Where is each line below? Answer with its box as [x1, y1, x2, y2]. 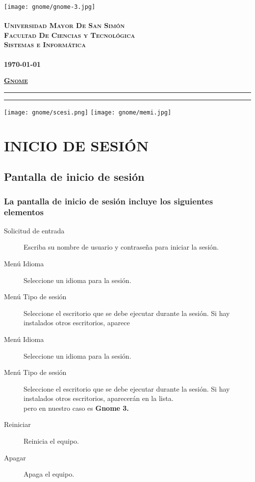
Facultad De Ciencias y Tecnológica [4, 29, 135, 40]
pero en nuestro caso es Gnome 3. [24, 402, 129, 413]
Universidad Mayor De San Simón [4, 20, 125, 30]
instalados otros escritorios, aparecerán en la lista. [24, 393, 174, 403]
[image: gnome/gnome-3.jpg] [4, 3, 96, 10]
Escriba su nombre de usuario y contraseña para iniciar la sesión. [24, 242, 219, 252]
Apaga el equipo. [24, 469, 75, 479]
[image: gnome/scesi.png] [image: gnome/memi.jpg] [4, 109, 172, 116]
